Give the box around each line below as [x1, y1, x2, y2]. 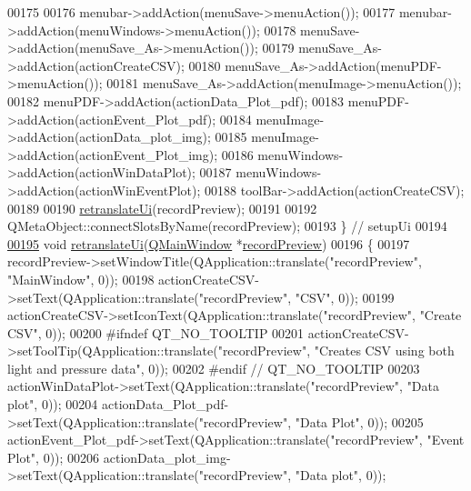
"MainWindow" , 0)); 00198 [7, 269, 155, 288]
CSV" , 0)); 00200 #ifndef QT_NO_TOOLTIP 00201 [7, 323, 305, 342]
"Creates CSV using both [314, 341, 455, 360]
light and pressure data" [7, 358, 141, 377]
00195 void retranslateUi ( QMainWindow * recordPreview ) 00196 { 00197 [7, 234, 410, 253]
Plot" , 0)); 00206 [7, 447, 100, 466]
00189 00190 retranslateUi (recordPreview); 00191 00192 [7, 198, 317, 217]
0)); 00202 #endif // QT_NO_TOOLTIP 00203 [148, 358, 420, 377]
